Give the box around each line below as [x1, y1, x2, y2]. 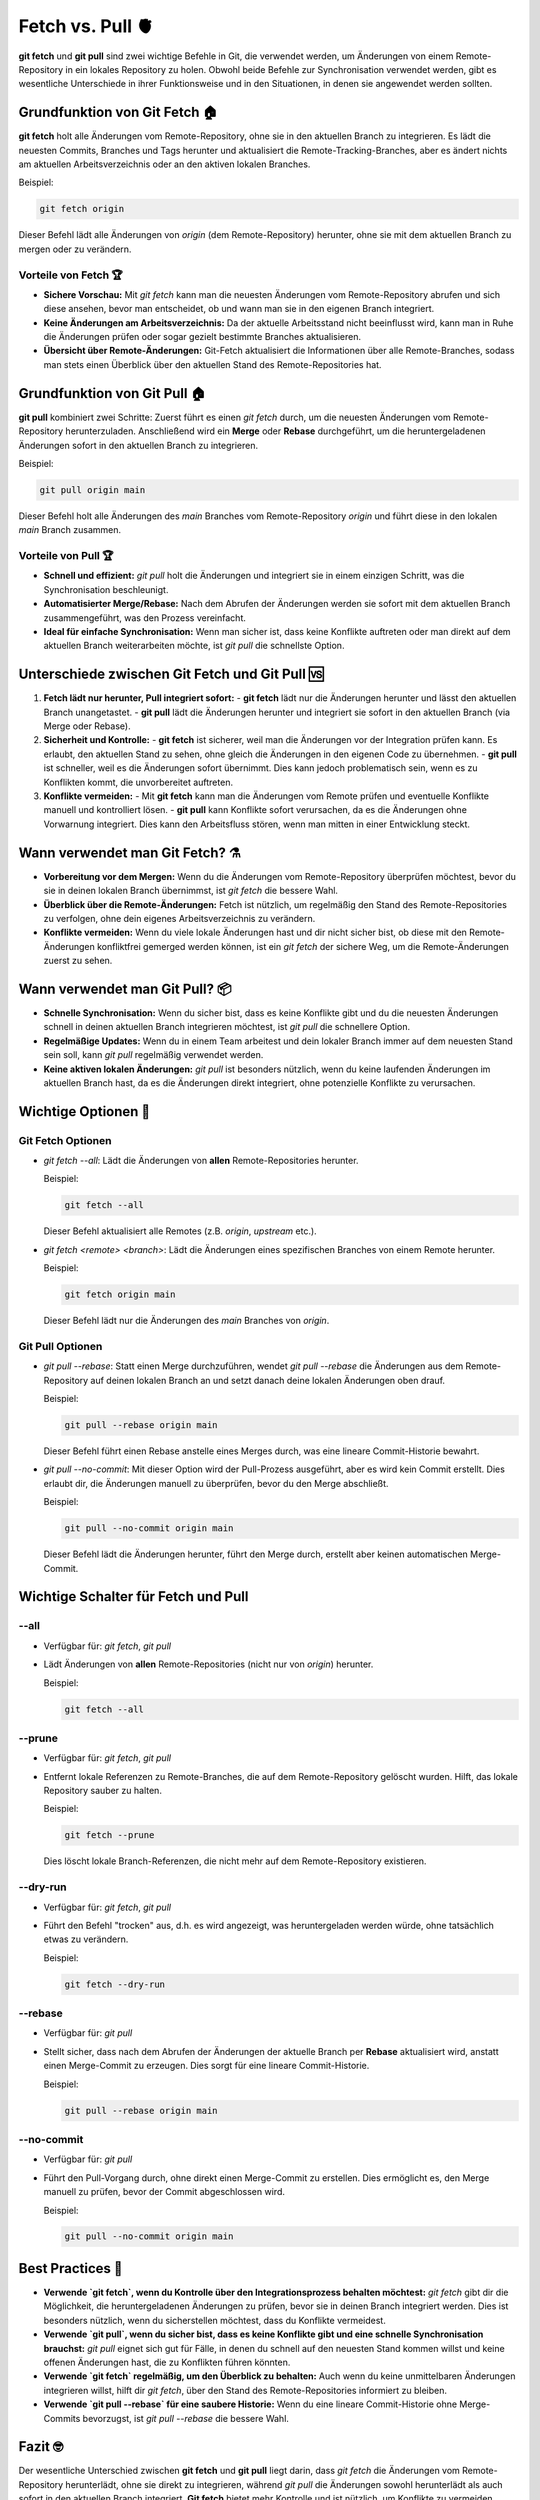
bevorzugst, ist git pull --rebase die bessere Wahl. [82, 2412, 290, 2424]
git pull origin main [39, 484, 146, 495]
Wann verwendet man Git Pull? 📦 [18, 980, 232, 997]
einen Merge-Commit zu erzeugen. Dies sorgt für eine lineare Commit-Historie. [43, 2060, 370, 2072]
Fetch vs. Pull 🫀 [18, 15, 154, 37]
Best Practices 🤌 [18, 2260, 124, 2277]
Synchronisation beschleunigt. [43, 583, 169, 595]
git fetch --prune [64, 1830, 155, 1841]
